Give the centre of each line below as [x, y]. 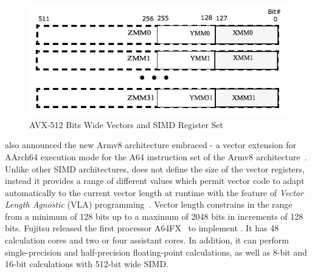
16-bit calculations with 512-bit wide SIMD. [87, 264]
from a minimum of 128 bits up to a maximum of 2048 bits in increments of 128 [154, 216]
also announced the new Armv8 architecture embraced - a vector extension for [151, 145]
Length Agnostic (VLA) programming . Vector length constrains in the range [149, 204]
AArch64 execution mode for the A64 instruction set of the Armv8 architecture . [156, 156]
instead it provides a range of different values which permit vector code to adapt [155, 181]
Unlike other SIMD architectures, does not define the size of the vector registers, [155, 168]
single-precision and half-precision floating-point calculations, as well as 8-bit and [156, 252]
